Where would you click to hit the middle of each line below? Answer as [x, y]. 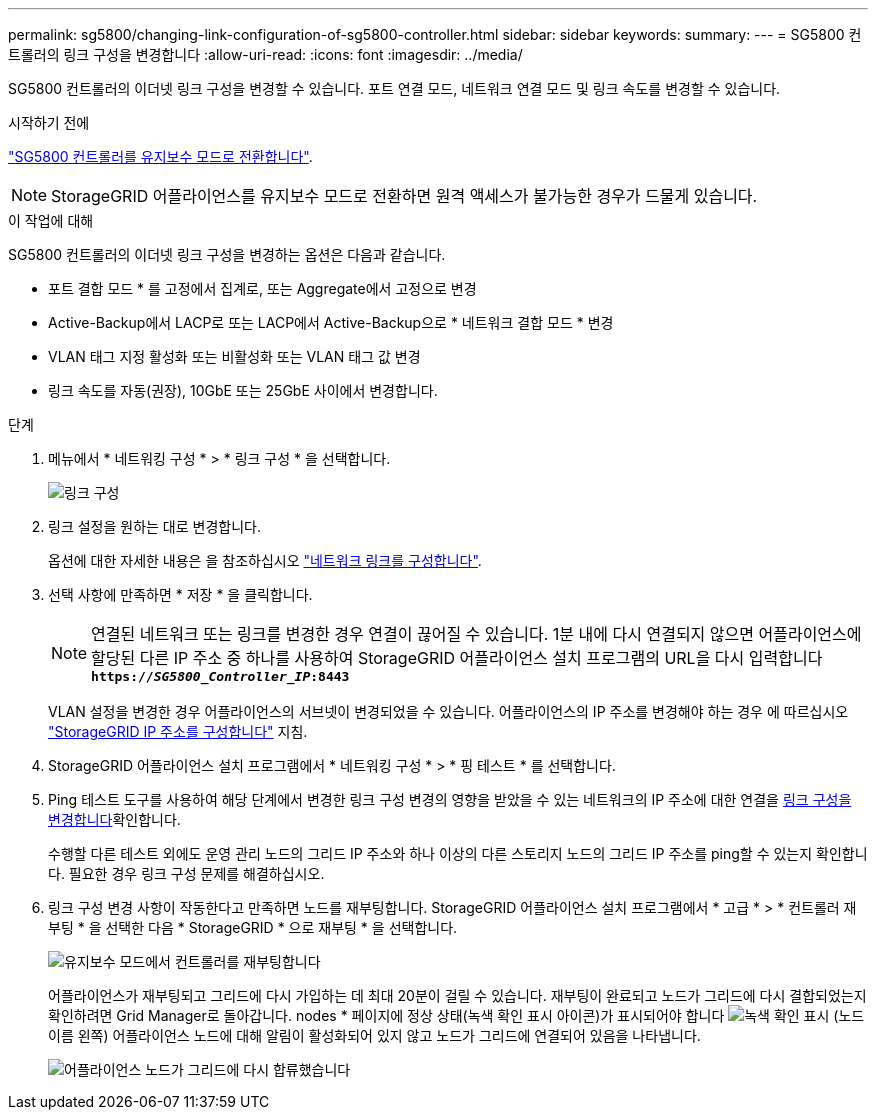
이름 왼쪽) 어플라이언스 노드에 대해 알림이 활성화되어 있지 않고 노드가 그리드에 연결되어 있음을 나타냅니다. [374, 1035]
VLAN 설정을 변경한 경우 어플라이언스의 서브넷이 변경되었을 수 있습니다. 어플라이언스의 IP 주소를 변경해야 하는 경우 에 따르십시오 [448, 711]
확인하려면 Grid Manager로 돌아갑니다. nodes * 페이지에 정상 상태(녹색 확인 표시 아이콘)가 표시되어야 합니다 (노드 [456, 1015]
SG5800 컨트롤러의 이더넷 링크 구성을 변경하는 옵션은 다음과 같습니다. [227, 254]
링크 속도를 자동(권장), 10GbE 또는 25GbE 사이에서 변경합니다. [243, 390]
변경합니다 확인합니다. [114, 819]
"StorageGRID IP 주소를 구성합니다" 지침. [178, 731]
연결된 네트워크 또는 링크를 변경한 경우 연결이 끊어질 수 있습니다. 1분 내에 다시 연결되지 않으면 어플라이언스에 [476, 634]
